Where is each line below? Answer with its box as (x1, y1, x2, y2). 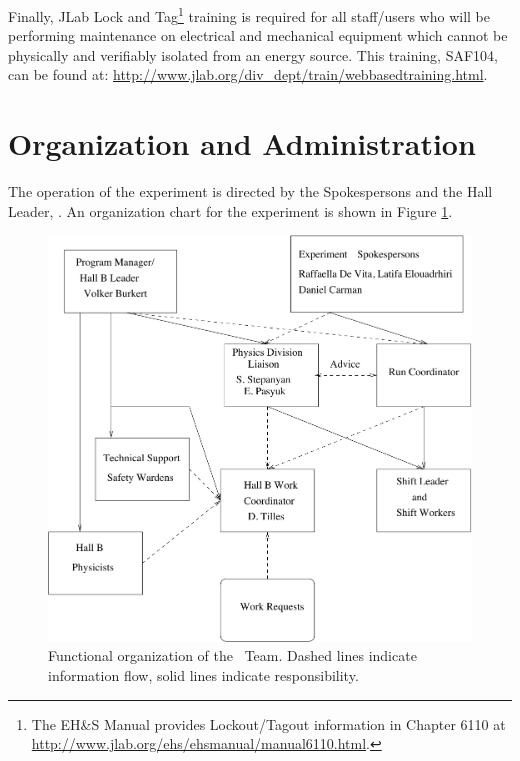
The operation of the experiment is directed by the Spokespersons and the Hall (8, 181, 493, 202)
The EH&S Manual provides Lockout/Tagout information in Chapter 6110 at (31, 713, 506, 734)
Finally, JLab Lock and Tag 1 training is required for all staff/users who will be (8, 3, 491, 26)
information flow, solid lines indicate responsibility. (48, 665, 359, 686)
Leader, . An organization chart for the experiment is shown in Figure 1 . (8, 200, 453, 221)
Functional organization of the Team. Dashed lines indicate (48, 645, 417, 666)
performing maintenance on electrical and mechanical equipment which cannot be (8, 25, 508, 46)
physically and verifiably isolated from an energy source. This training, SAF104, (8, 44, 498, 65)
